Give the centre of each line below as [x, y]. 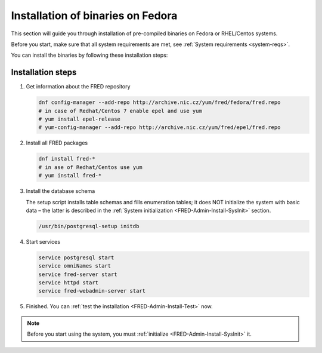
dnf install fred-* [67, 159]
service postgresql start [76, 257]
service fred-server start [78, 274]
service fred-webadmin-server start [92, 291]
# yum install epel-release [79, 119]
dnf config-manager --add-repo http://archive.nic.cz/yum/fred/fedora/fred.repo [160, 102]
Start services [43, 241]
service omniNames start [75, 266]
